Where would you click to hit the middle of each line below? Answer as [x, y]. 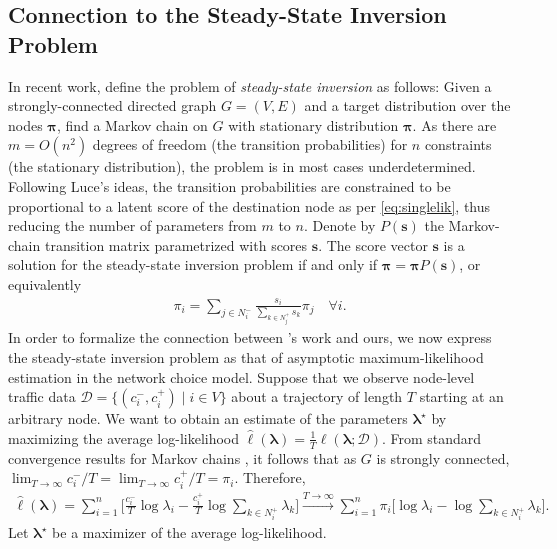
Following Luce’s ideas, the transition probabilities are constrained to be [229, 185]
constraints [458, 144]
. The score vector [373, 244]
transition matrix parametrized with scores [176, 244]
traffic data [42, 396]
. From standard [431, 437]
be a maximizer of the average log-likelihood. [189, 532]
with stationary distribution [313, 124]
